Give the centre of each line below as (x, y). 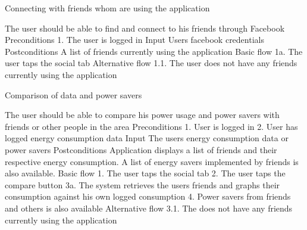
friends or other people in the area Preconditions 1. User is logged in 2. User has (151, 126)
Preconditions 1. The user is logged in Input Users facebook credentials (134, 40)
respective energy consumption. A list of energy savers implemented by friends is (152, 161)
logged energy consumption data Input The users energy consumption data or (147, 138)
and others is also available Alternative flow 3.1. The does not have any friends (149, 208)
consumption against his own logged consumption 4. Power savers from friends (148, 196)
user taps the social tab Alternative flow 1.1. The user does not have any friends (151, 63)
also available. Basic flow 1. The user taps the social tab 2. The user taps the (145, 173)
